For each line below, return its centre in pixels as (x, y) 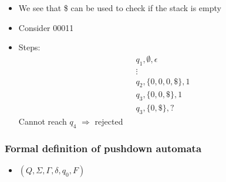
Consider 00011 (46, 27)
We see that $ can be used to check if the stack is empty (120, 8)
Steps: (29, 47)
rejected (109, 121)
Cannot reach (43, 121)
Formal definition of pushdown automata (103, 148)
